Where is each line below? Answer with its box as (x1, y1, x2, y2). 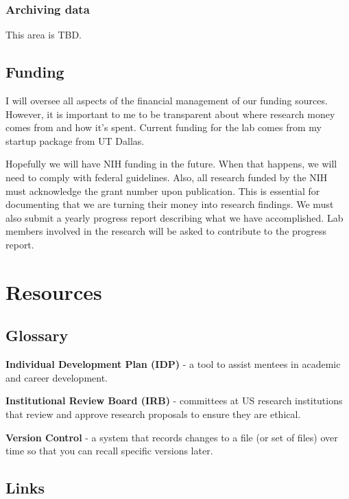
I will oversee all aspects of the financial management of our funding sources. (5, 93, 328, 108)
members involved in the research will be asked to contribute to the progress (5, 224, 327, 238)
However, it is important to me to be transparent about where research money (5, 106, 335, 121)
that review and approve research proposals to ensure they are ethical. (5, 406, 301, 421)
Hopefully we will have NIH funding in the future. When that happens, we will (5, 156, 337, 171)
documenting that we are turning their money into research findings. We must (5, 197, 334, 211)
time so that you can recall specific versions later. (5, 443, 213, 458)
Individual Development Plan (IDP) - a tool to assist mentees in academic (5, 357, 341, 371)
